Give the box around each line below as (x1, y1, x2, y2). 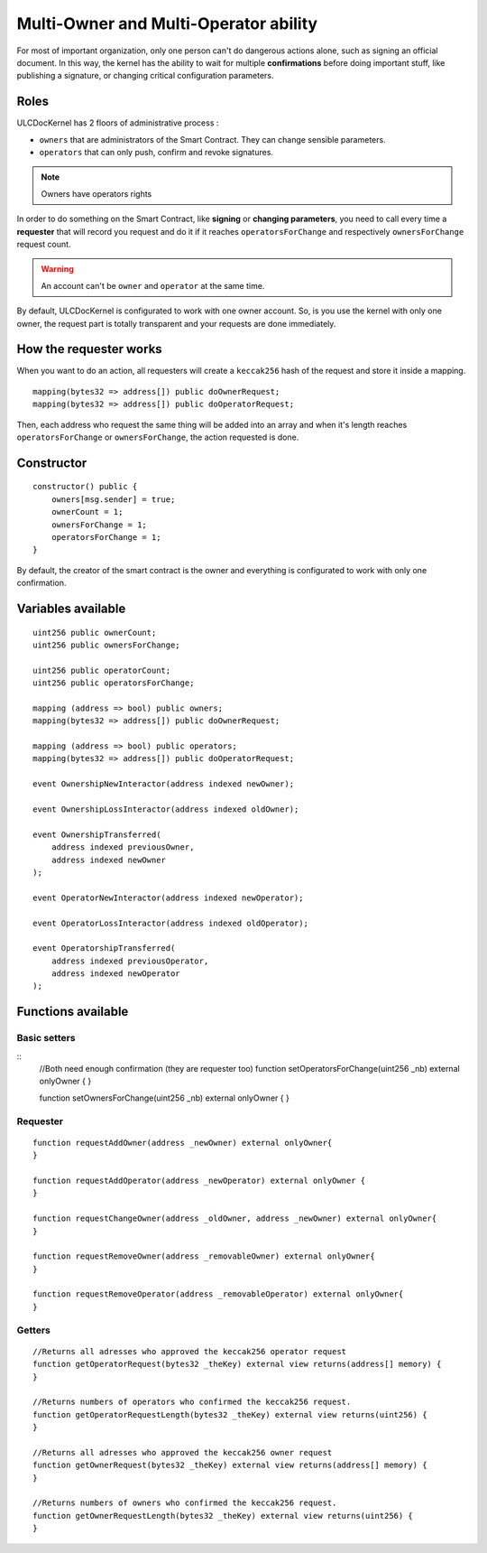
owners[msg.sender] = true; (51, 494, 176, 505)
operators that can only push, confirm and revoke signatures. (39, 147, 274, 158)
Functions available (16, 1004, 129, 1019)
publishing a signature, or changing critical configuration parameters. (16, 70, 274, 81)
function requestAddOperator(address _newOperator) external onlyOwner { (32, 1175, 366, 1186)
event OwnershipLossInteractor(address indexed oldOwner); (32, 804, 299, 814)
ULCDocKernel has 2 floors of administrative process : (16, 117, 219, 128)
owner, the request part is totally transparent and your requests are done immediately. (16, 318, 336, 329)
